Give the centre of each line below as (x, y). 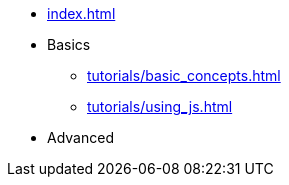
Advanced (80, 137)
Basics (69, 44)
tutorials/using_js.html (160, 106)
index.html (81, 13)
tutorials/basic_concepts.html (184, 75)
